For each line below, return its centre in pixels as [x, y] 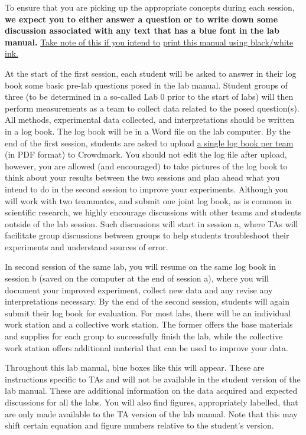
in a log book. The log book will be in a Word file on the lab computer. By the [148, 131]
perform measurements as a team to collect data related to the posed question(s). [152, 108]
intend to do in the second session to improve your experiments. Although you [147, 189]
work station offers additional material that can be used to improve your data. [147, 347]
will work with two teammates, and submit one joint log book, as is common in [149, 200]
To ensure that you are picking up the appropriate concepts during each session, [150, 7]
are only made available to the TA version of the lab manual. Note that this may [151, 413]
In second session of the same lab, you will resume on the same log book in [141, 266]
